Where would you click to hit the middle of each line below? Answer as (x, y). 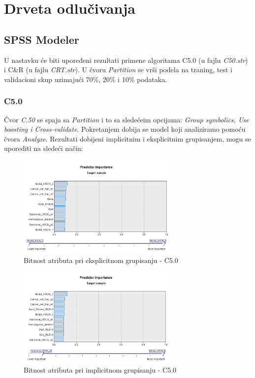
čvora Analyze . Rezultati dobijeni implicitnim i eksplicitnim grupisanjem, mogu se (127, 138)
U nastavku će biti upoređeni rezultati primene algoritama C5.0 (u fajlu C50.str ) (126, 60)
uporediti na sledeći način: (44, 148)
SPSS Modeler (42, 39)
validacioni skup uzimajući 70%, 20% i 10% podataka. (86, 79)
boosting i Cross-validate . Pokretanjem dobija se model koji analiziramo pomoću (125, 129)
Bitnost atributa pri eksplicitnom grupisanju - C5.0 (101, 260)
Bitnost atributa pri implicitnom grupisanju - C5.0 (100, 370)
